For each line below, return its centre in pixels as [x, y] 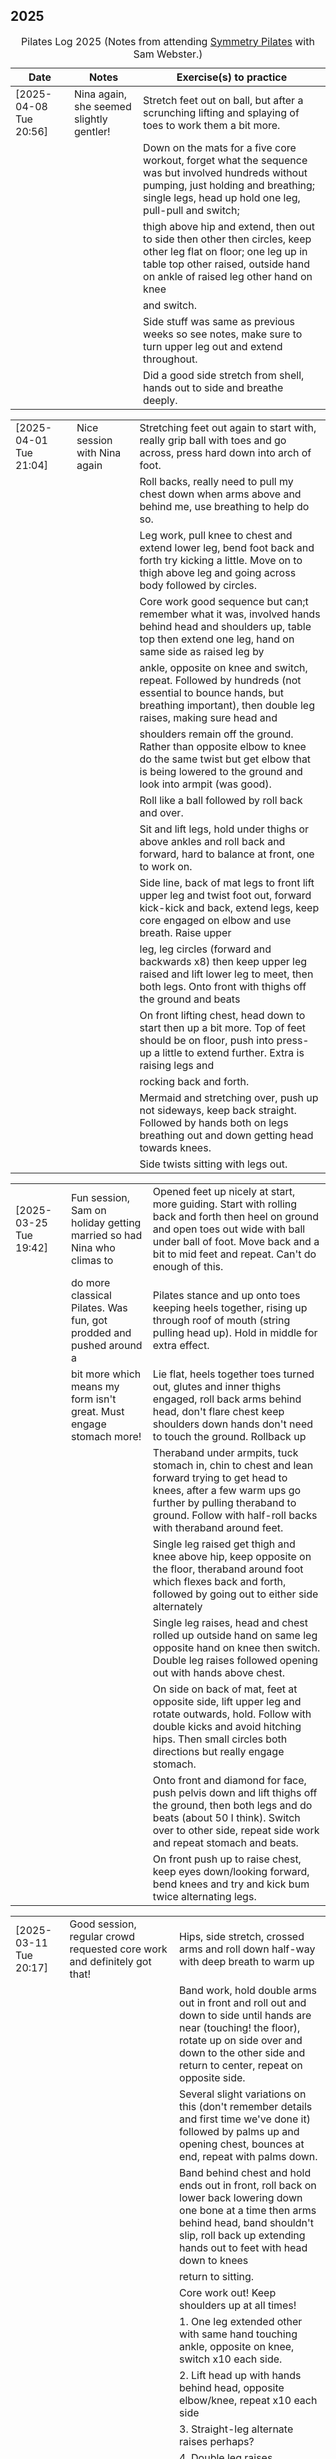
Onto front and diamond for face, [229, 1780]
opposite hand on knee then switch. [236, 1647]
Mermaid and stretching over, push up [229, 1097]
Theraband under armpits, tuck [225, 1452]
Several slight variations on [243, 2094]
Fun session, [100, 1197]
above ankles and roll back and [212, 841]
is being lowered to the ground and [221, 771]
